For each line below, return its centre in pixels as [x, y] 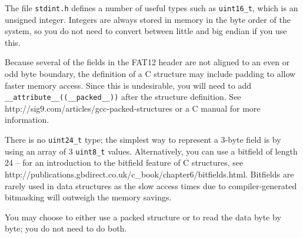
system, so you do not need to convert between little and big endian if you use [146, 31]
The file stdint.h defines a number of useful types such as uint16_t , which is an [151, 8]
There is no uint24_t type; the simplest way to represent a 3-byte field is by [143, 140]
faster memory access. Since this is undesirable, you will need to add [128, 85]
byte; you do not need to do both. [66, 228]
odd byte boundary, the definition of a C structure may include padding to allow [150, 74]
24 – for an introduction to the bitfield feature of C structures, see [124, 162]
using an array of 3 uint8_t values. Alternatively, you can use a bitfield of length [151, 151]
